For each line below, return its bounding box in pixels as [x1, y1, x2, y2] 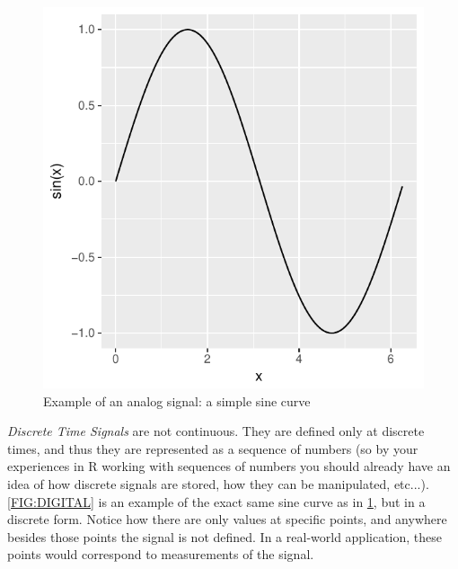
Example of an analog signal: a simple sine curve [43, 391, 311, 410]
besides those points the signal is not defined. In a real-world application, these [7, 527, 443, 546]
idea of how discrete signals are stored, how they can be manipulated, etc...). [7, 474, 429, 493]
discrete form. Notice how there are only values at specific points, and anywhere [7, 510, 447, 529]
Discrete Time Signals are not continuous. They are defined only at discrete [7, 422, 425, 440]
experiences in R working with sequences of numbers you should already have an [7, 457, 451, 476]
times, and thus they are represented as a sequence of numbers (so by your [7, 439, 418, 458]
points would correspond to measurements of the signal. [7, 545, 314, 564]
